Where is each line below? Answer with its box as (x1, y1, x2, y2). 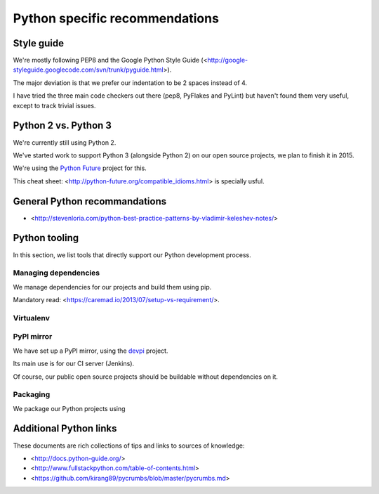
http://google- (207, 56, 248, 65)
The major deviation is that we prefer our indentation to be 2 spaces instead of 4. (13, 78, 248, 87)
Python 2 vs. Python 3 (13, 119, 112, 131)
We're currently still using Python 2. (13, 138, 117, 147)
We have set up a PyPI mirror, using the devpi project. (13, 346, 168, 355)
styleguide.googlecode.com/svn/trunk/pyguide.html (13, 65, 164, 74)
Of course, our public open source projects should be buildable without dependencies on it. (13, 372, 279, 381)
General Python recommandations (13, 195, 167, 207)
